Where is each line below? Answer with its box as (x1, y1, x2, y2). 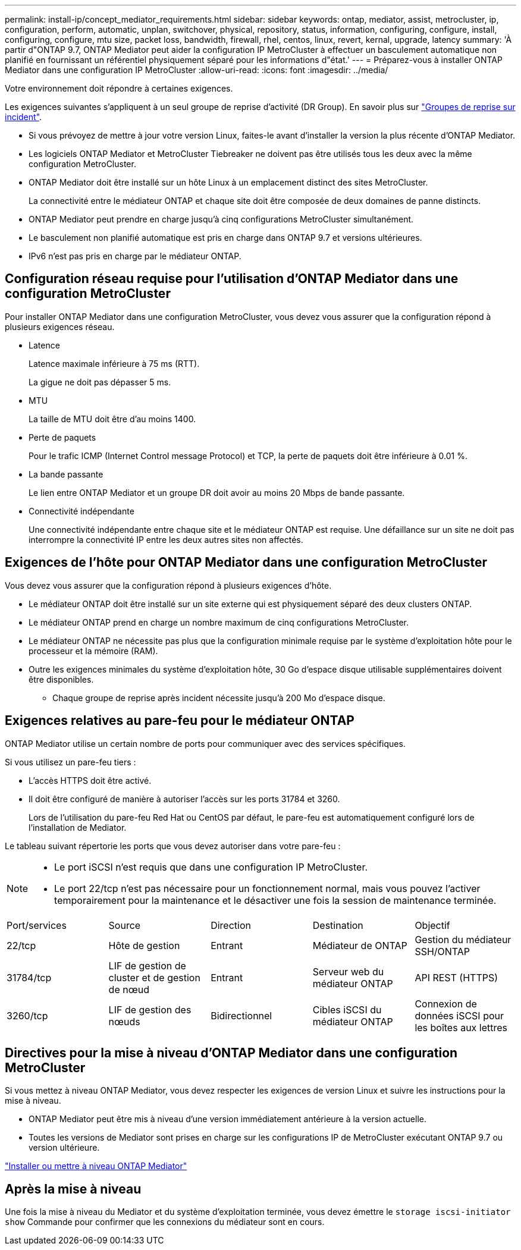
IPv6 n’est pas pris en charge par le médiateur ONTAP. (29, 251, 241, 261)
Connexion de (415, 997, 477, 1010)
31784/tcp (7, 971, 52, 984)
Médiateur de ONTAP (312, 939, 407, 951)
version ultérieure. (29, 1142, 100, 1153)
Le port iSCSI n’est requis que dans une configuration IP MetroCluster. (54, 860, 368, 873)
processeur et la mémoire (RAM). (29, 645, 158, 656)
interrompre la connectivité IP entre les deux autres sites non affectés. (29, 534, 303, 545)
